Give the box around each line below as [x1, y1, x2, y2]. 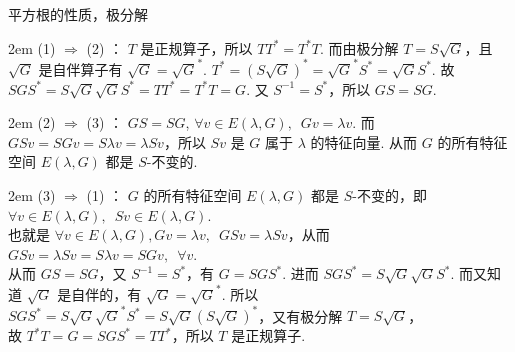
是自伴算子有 [38, 58, 123, 79]
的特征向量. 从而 [310, 131, 418, 152]
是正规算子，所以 [140, 37, 253, 58]
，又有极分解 [258, 305, 343, 326]
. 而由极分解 [320, 37, 399, 58]
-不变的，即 [352, 185, 427, 206]
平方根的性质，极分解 [8, 4, 148, 24]
